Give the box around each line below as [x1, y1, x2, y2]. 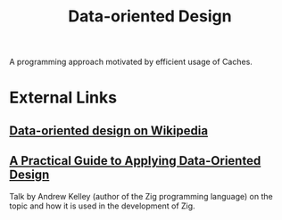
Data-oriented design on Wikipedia [9, 123, 208, 138]
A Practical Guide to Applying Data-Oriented [9, 153, 261, 168]
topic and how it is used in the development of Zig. [9, 200, 195, 211]
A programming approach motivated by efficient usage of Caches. [9, 56, 253, 68]
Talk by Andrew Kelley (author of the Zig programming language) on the [9, 191, 274, 201]
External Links [9, 87, 118, 108]
